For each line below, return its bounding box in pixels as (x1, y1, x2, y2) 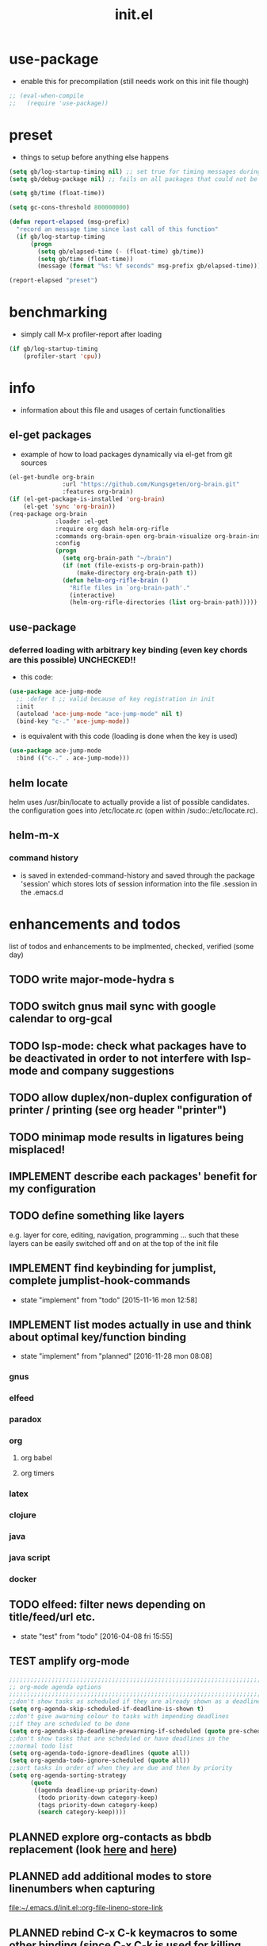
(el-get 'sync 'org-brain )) (23, 502, 116, 511)
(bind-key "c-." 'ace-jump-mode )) (16, 717, 130, 725)
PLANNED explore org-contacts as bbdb (9, 1830, 212, 1844)
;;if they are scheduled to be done (9, 1720, 130, 1728)
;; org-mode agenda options (9, 1683, 102, 1691)
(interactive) (69, 591, 116, 599)
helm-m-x (9, 829, 59, 842)
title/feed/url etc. (9, 1610, 96, 1624)
